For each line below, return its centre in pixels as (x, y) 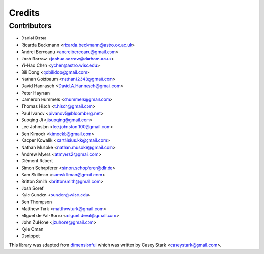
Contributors (31, 26)
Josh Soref (32, 188)
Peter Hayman (36, 93)
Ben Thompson (37, 202)
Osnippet (31, 236)
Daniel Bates (34, 38)
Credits (24, 13)
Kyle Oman (32, 229)
